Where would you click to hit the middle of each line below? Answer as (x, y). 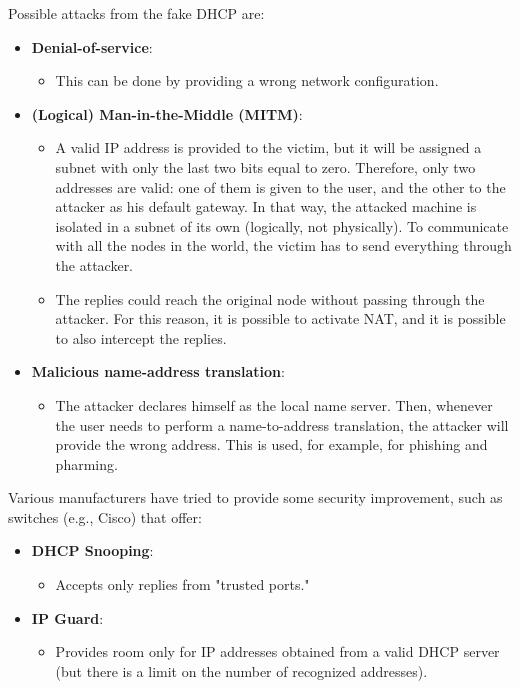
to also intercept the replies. (141, 337)
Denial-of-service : (92, 46)
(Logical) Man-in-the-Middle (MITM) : (167, 113)
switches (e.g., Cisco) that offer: (105, 516)
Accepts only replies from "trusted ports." (182, 584)
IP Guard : (67, 617)
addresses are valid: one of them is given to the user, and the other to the (280, 186)
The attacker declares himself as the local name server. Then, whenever (274, 404)
